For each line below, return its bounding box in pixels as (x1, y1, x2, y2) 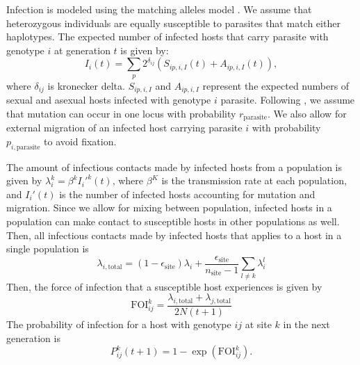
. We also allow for (267, 106, 347, 120)
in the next (283, 317, 330, 332)
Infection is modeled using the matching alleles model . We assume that (6, 2, 312, 16)
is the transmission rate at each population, (161, 173, 347, 188)
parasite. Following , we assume (220, 92, 355, 107)
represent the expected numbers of (202, 78, 350, 92)
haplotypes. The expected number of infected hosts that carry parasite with (6, 29, 329, 44)
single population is (6, 241, 89, 256)
